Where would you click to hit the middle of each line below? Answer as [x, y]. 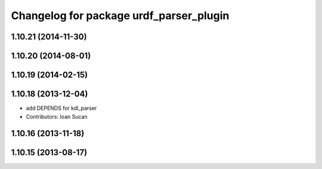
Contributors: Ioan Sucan [57, 116]
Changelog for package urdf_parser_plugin [120, 16]
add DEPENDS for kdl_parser [61, 108]
